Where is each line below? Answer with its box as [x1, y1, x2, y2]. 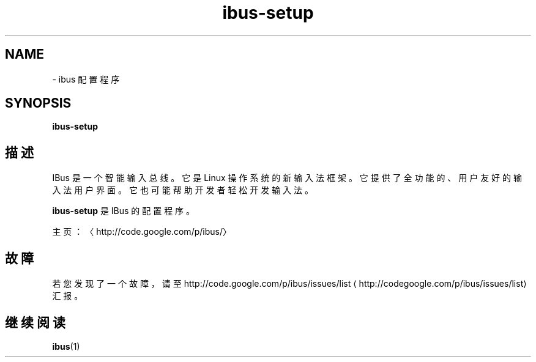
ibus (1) [52, 341, 80, 352]
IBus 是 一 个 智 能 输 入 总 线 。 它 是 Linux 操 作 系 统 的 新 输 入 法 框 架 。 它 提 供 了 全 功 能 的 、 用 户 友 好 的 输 [52, 172, 522, 183]
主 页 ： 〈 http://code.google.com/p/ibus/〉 [52, 226, 231, 237]
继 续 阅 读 [5, 314, 65, 330]
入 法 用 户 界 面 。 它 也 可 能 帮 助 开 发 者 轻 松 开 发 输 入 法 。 [52, 185, 313, 196]
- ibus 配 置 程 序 [52, 73, 120, 84]
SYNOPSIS [5, 95, 72, 111]
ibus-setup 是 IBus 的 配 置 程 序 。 [52, 205, 195, 216]
